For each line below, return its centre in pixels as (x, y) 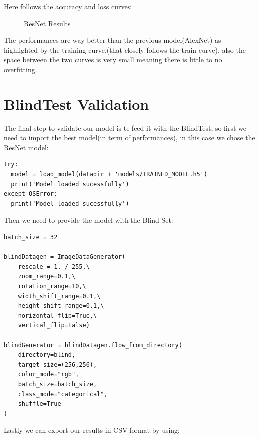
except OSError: (31, 194)
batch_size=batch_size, (58, 384)
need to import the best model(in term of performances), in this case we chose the (129, 138)
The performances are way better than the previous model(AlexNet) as (113, 40)
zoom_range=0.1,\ (47, 276)
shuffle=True (40, 404)
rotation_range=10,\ (52, 286)
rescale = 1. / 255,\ (54, 266)
